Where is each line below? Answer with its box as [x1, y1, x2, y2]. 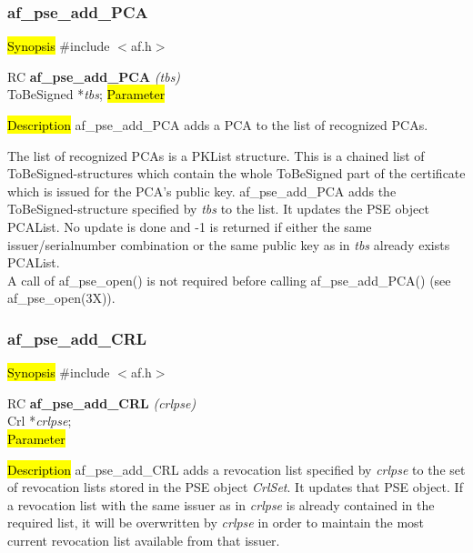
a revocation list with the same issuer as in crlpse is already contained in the [7, 495, 435, 514]
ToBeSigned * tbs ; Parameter [7, 85, 166, 104]
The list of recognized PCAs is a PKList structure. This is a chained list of [7, 146, 425, 165]
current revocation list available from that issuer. [7, 530, 280, 549]
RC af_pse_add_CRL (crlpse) [7, 393, 196, 412]
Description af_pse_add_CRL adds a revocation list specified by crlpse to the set [7, 459, 466, 478]
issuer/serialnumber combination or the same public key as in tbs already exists [7, 235, 450, 254]
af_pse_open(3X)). [7, 288, 116, 307]
